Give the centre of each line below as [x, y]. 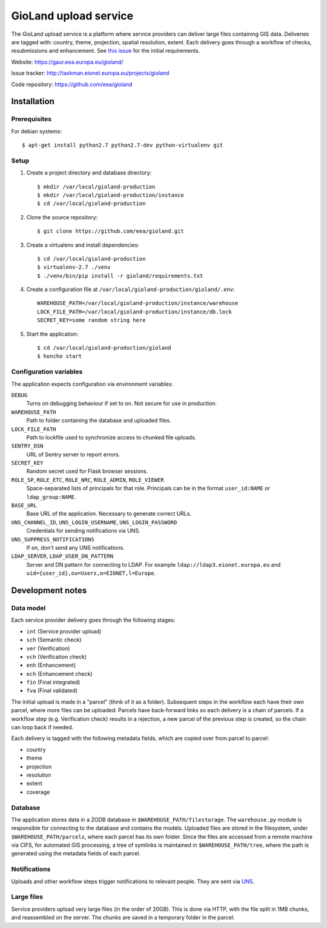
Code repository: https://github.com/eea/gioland [72, 84]
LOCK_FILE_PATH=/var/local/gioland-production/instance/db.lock [135, 312]
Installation [33, 102]
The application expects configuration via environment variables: [92, 384]
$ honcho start [60, 356]
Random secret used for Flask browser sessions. [87, 471]
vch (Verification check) [57, 656]
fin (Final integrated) [53, 683]
